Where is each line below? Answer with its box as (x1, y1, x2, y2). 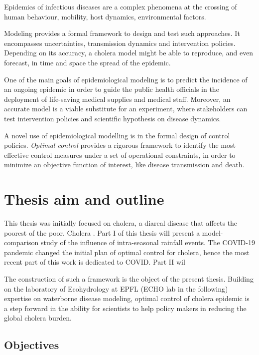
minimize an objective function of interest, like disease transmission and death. (4, 159, 245, 170)
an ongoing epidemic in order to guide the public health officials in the (4, 84, 219, 94)
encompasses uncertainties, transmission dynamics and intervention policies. (4, 37, 236, 48)
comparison (4, 237, 39, 248)
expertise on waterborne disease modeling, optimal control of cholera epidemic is (4, 293, 250, 304)
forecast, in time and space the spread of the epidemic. (4, 57, 171, 67)
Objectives (4, 337, 59, 353)
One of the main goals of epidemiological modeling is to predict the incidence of (4, 74, 248, 84)
